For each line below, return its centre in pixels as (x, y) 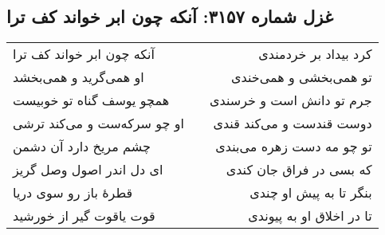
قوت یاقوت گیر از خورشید (84, 216)
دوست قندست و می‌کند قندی (293, 123)
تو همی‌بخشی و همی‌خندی (302, 77)
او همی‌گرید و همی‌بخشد (79, 77)
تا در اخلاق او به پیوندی (310, 216)
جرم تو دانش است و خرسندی (291, 100)
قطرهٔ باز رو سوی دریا (73, 193)
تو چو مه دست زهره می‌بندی (294, 147)
